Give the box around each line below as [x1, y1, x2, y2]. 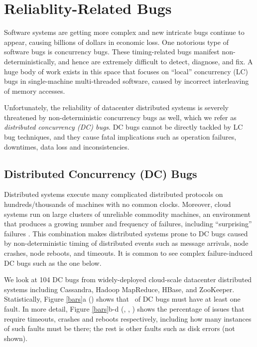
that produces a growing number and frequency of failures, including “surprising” [4, 218, 252, 229]
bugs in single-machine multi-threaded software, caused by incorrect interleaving [4, 76, 249, 86]
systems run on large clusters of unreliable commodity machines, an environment [4, 208, 251, 219]
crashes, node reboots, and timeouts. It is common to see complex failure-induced [4, 248, 253, 258]
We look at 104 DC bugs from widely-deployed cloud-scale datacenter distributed [4, 274, 252, 285]
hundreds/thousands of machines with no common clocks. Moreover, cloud [4, 199, 231, 209]
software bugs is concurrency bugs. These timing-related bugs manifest [4, 46, 220, 57]
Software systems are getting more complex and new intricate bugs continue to [4, 27, 245, 37]
